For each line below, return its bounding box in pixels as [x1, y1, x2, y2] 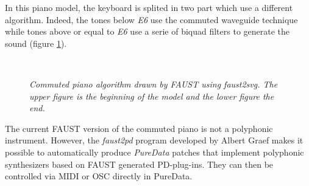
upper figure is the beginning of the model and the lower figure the [29, 89, 274, 102]
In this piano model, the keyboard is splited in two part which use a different [5, 1, 293, 13]
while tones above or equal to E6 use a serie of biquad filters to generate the [5, 25, 290, 38]
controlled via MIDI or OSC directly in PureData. [5, 170, 193, 182]
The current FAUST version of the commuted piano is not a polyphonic [5, 122, 273, 134]
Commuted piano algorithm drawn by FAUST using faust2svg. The [29, 77, 278, 90]
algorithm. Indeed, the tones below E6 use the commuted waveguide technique [5, 13, 298, 26]
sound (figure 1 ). [5, 36, 67, 49]
